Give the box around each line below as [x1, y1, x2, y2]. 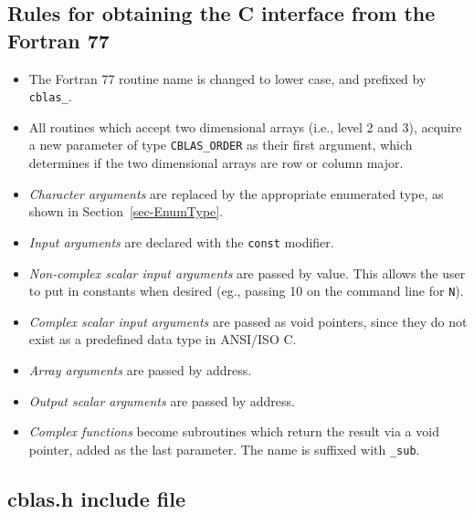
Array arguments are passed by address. [28, 360, 252, 379]
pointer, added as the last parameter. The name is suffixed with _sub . [28, 439, 420, 458]
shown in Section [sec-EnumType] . [28, 202, 224, 221]
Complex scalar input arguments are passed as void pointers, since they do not [28, 311, 468, 330]
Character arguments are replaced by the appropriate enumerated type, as [28, 184, 444, 203]
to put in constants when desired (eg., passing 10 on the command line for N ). [28, 281, 464, 300]
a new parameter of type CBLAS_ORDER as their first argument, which [28, 135, 413, 154]
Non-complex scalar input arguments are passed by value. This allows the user [28, 263, 466, 282]
